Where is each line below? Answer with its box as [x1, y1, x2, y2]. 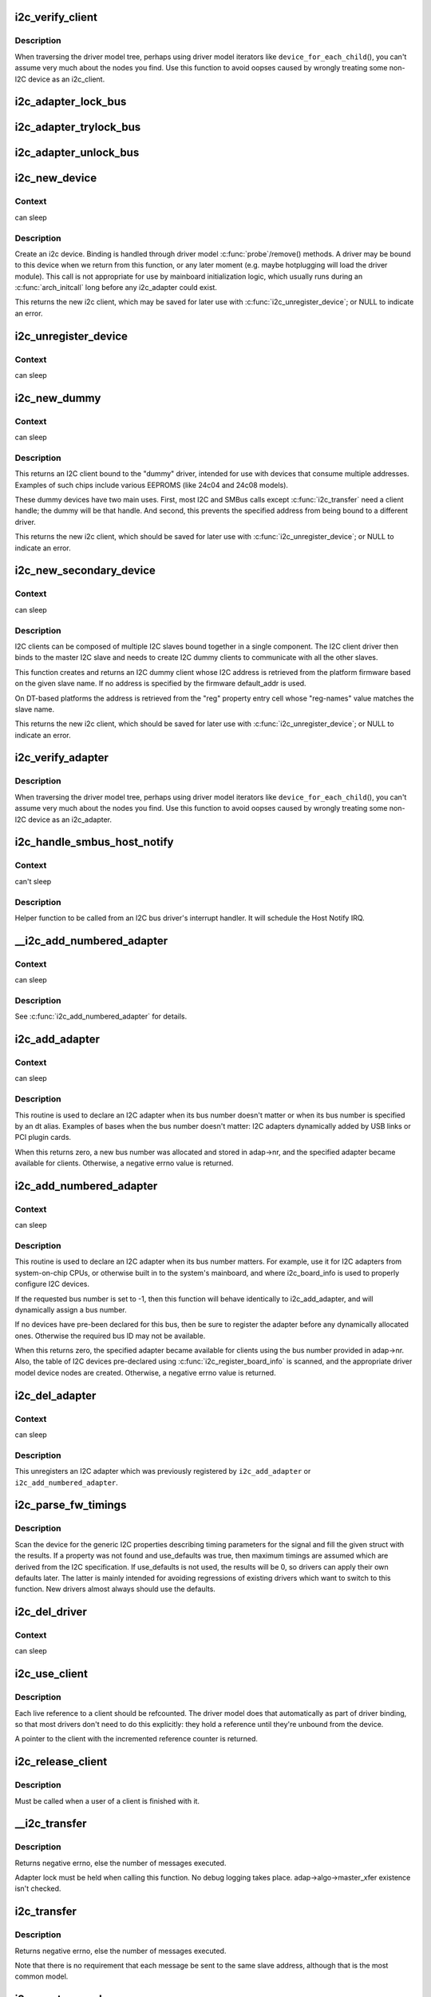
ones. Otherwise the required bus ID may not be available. [14, 1331, 206, 1340]
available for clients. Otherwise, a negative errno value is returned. [14, 1158, 234, 1168]
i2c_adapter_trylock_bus [14, 121, 141, 134]
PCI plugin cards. [14, 1133, 72, 1142]
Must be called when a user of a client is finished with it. [14, 1796, 200, 1805]
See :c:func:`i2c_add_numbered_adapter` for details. [14, 1011, 188, 1022]
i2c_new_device [14, 172, 97, 185]
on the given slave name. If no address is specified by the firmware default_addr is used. [14, 679, 306, 689]
